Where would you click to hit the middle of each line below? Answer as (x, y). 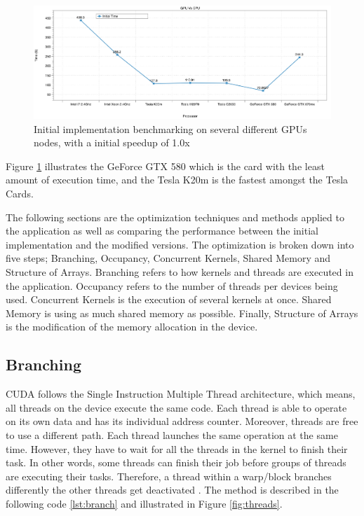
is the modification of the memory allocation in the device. (132, 327)
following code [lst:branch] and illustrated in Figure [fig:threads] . (144, 503)
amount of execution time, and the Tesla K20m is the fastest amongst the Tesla (177, 180)
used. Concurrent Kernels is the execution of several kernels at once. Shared (169, 299)
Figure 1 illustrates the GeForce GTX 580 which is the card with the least (165, 166)
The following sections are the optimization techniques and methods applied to (175, 217)
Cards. (20, 194)
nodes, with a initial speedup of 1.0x (112, 142)
